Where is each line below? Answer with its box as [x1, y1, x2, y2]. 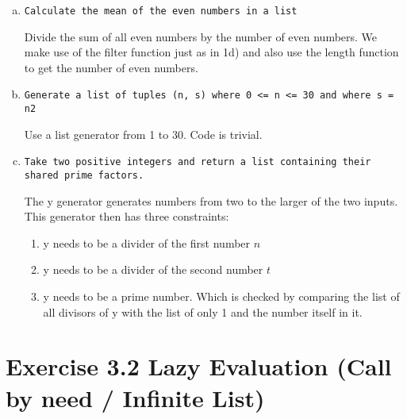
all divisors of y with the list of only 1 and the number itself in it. [43, 303, 363, 320]
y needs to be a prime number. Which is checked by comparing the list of [43, 288, 400, 305]
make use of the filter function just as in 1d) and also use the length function [24, 44, 399, 60]
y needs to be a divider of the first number [43, 234, 251, 251]
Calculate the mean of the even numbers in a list [24, 6, 298, 17]
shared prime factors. [24, 170, 144, 181]
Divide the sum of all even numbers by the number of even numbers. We [24, 28, 378, 44]
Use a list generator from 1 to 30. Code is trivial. [24, 125, 263, 142]
